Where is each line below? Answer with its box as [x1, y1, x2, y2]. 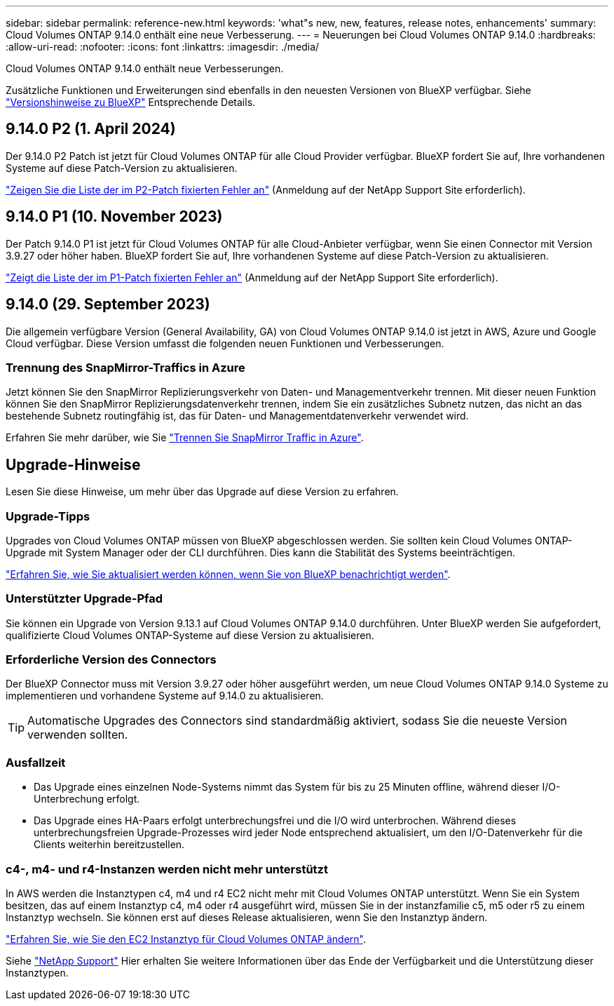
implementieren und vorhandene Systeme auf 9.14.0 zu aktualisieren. [6, 690, 324, 702]
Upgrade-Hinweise [6, 455, 141, 474]
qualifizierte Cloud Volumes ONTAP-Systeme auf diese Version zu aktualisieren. [6, 629, 374, 641]
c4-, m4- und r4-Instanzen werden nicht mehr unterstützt [6, 861, 328, 876]
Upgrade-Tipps [6, 509, 90, 523]
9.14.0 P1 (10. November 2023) [6, 208, 223, 226]
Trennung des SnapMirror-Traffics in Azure [6, 360, 245, 375]
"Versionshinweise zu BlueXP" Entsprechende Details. [6, 96, 256, 108]
